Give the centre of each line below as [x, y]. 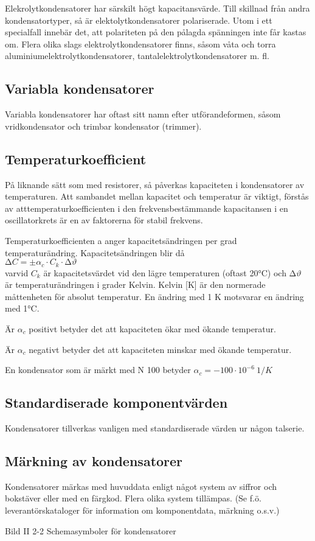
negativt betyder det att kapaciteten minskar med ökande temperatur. [160, 349]
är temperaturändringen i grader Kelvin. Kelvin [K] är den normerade [135, 284]
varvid [17, 272]
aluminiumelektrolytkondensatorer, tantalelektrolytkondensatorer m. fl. [137, 56]
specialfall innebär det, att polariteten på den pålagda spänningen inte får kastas [156, 32]
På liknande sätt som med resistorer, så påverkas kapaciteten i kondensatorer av [155, 184]
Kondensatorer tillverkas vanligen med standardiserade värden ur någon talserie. [155, 428]
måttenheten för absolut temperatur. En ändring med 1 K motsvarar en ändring [154, 296]
